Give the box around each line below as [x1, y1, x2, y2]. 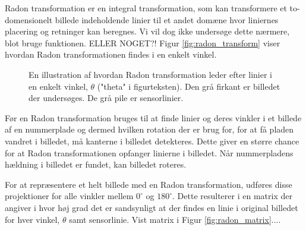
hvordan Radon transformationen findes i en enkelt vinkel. [5, 48, 217, 61]
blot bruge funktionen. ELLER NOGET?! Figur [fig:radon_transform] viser [5, 36, 280, 49]
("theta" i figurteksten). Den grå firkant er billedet [97, 80, 280, 92]
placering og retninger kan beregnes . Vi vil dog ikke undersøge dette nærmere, [5, 25, 290, 37]
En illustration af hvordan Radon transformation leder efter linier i [29, 68, 273, 80]
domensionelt [5, 13, 53, 26]
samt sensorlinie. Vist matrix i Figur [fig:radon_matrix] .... [69, 213, 281, 225]
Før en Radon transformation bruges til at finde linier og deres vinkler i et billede [5, 111, 302, 124]
